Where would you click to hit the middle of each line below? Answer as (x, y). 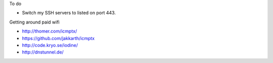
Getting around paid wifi (35, 22)
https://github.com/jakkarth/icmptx (58, 38)
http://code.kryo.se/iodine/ (50, 45)
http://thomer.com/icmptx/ (50, 31)
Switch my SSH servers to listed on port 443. (69, 13)
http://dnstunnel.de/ (43, 52)
